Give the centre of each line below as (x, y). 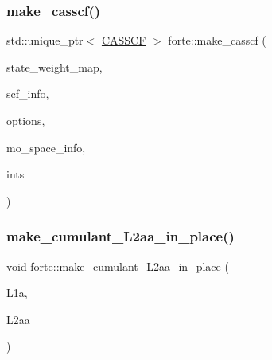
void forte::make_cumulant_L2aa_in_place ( (118, 266)
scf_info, (28, 94)
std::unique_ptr (45, 40)
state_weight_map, (54, 67)
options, (26, 120)
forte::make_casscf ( (217, 40)
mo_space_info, (46, 147)
